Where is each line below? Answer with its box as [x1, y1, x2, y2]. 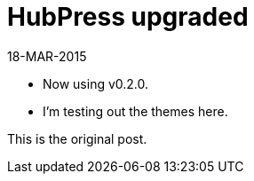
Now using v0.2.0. [43, 75, 149, 91]
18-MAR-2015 [7, 48, 87, 64]
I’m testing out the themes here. [43, 103, 228, 119]
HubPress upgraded [7, 2, 249, 32]
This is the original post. [7, 130, 147, 146]
